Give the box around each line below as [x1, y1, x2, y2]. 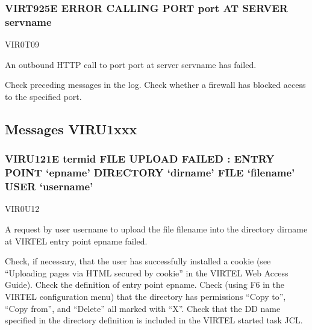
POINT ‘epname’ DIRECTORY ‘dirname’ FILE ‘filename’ [5, 165, 295, 180]
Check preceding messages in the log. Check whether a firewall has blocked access [5, 78, 306, 91]
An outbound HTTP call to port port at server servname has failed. [5, 58, 257, 70]
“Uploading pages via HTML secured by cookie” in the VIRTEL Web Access [5, 266, 289, 279]
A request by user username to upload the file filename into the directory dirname [5, 222, 308, 235]
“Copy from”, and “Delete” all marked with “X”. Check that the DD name [5, 302, 281, 314]
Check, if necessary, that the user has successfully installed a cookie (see [5, 255, 271, 267]
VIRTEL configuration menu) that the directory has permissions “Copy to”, [5, 290, 286, 302]
